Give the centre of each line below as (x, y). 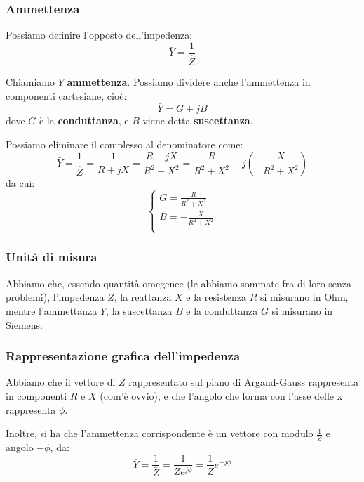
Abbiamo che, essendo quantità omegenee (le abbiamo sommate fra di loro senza (179, 283)
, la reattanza (143, 297)
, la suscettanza (139, 310)
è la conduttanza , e (84, 120)
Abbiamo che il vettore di (61, 382)
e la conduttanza (222, 310)
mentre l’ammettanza (52, 310)
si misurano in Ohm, (304, 297)
